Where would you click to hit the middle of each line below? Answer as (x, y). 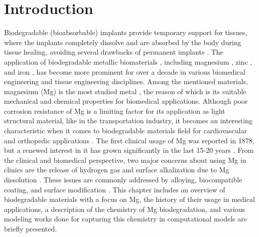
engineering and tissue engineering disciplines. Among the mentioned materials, (126, 81)
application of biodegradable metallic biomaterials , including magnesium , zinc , (128, 61)
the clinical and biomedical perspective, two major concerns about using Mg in (125, 160)
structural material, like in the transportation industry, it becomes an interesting (128, 121)
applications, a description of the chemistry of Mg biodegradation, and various (125, 209)
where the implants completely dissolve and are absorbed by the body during (123, 42)
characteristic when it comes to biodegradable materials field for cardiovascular (125, 131)
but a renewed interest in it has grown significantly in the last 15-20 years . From (129, 150)
